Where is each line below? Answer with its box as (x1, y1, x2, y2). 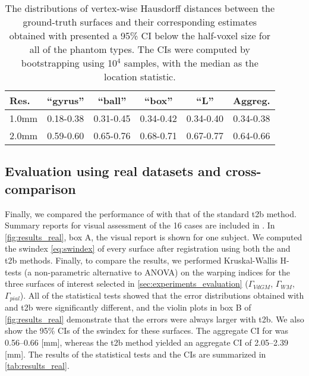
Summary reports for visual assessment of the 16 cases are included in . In (5, 219, 275, 231)
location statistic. (104, 70, 176, 83)
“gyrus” (47, 93, 84, 107)
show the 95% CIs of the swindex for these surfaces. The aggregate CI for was (5, 324, 289, 337)
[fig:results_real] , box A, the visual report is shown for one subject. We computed (5, 230, 302, 243)
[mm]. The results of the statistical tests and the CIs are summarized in (5, 347, 266, 360)
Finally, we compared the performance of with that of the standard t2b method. (5, 207, 297, 220)
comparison (5, 179, 76, 198)
